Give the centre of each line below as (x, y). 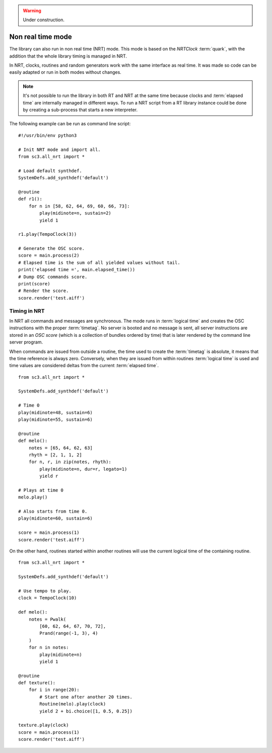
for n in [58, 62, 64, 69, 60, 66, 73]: (79, 206)
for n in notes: (49, 647)
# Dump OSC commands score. (53, 277)
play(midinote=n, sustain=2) (76, 213)
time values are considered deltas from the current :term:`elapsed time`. (84, 366)
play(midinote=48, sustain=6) (56, 412)
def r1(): (30, 199)
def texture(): (37, 683)
